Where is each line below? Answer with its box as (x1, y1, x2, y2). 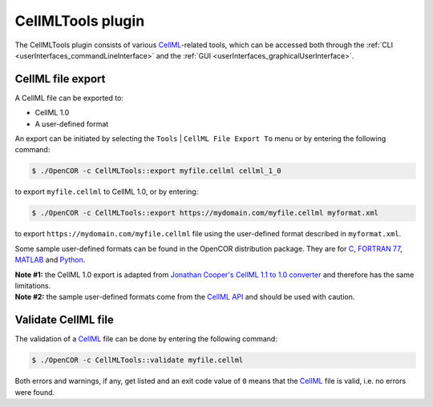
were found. (14, 387, 55, 397)
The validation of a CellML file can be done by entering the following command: (14, 334, 278, 344)
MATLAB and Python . (14, 255, 86, 264)
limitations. (14, 280, 51, 290)
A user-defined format (34, 119, 109, 128)
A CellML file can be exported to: (14, 93, 124, 103)
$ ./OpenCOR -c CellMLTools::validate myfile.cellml (31, 356, 244, 365)
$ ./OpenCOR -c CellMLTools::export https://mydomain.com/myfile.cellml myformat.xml (31, 208, 378, 218)
